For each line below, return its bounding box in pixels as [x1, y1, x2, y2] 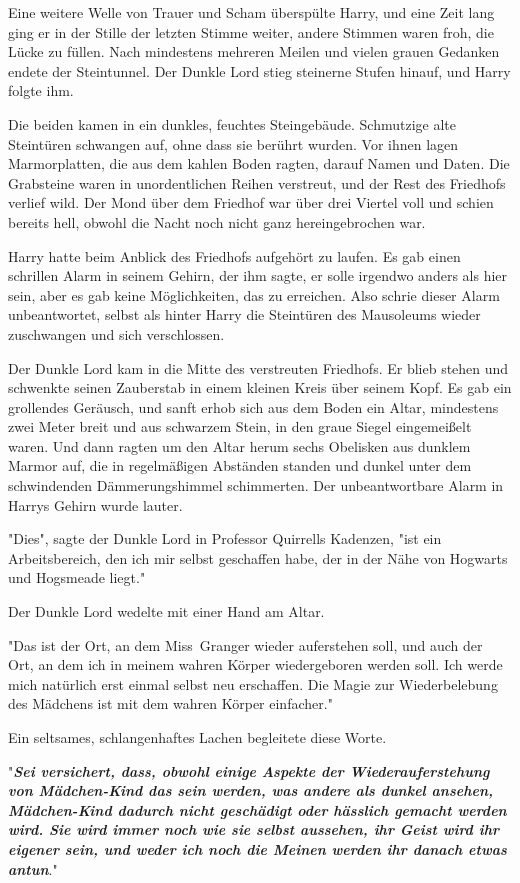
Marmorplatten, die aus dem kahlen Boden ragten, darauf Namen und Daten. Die [8, 153, 510, 174]
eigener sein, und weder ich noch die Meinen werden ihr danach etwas [8, 838, 507, 859]
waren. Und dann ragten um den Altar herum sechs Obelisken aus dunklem [8, 435, 471, 456]
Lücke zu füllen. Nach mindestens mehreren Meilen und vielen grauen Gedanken [8, 41, 500, 62]
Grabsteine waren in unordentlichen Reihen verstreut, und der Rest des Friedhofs [8, 172, 506, 193]
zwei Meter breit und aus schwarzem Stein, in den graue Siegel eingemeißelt [8, 416, 472, 437]
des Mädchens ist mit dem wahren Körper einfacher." [8, 693, 333, 714]
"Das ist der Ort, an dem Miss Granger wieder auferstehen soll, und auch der [8, 634, 483, 655]
